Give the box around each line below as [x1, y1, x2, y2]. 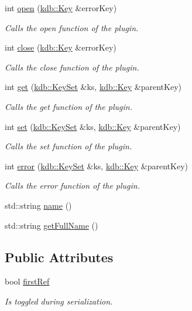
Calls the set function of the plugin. [5, 140, 132, 152]
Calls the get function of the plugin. [5, 100, 132, 112]
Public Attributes [5, 248, 114, 266]
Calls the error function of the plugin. [5, 179, 140, 192]
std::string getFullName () [5, 219, 98, 231]
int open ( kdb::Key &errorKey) [5, 2, 117, 14]
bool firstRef [5, 275, 50, 287]
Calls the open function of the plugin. [5, 21, 139, 34]
